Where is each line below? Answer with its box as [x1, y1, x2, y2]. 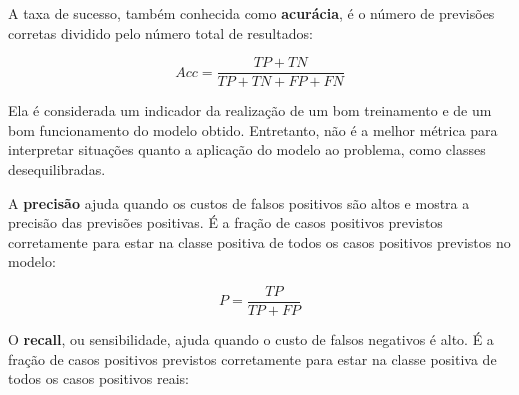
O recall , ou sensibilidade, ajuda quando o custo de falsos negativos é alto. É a [8, 329, 494, 350]
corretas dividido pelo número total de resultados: [8, 22, 313, 43]
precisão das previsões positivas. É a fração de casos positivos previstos [8, 212, 443, 233]
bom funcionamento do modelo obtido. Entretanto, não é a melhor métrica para [8, 119, 498, 140]
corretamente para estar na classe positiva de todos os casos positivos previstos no [8, 231, 511, 252]
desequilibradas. [8, 159, 106, 180]
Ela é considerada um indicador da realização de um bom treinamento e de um [8, 100, 492, 121]
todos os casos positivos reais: [8, 368, 189, 389]
